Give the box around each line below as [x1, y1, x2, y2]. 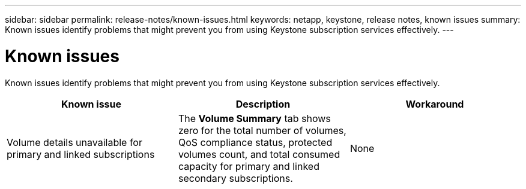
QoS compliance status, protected [178, 136, 333, 148]
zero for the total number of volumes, [178, 124, 346, 136]
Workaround [405, 97, 464, 110]
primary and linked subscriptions [7, 148, 155, 160]
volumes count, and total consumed [178, 148, 340, 160]
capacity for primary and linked [178, 160, 319, 172]
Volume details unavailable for [7, 136, 142, 148]
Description [235, 97, 291, 110]
